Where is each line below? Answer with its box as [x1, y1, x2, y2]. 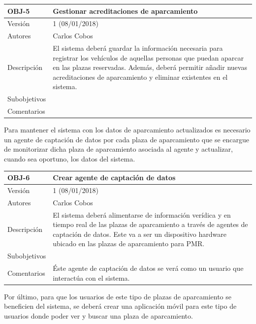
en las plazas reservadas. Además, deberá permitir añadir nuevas [53, 62, 247, 72]
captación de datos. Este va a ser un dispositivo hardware [53, 228, 226, 239]
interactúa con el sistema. [53, 272, 130, 283]
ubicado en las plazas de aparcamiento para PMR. [53, 238, 205, 249]
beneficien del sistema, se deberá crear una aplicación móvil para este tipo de [4, 301, 237, 311]
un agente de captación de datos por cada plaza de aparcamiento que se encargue [4, 134, 250, 144]
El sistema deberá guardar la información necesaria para [53, 43, 223, 53]
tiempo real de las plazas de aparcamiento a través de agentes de [53, 219, 248, 229]
